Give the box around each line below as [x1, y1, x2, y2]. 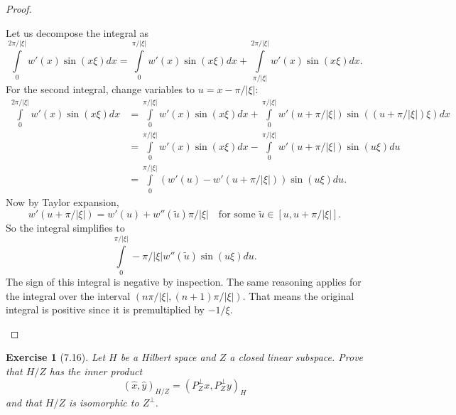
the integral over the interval [6, 288, 131, 303]
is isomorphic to [69, 395, 139, 410]
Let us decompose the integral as [6, 25, 149, 40]
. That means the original [242, 288, 354, 303]
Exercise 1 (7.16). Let [6, 350, 106, 365]
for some [218, 210, 256, 220]
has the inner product [49, 364, 143, 379]
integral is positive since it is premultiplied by [6, 302, 205, 317]
